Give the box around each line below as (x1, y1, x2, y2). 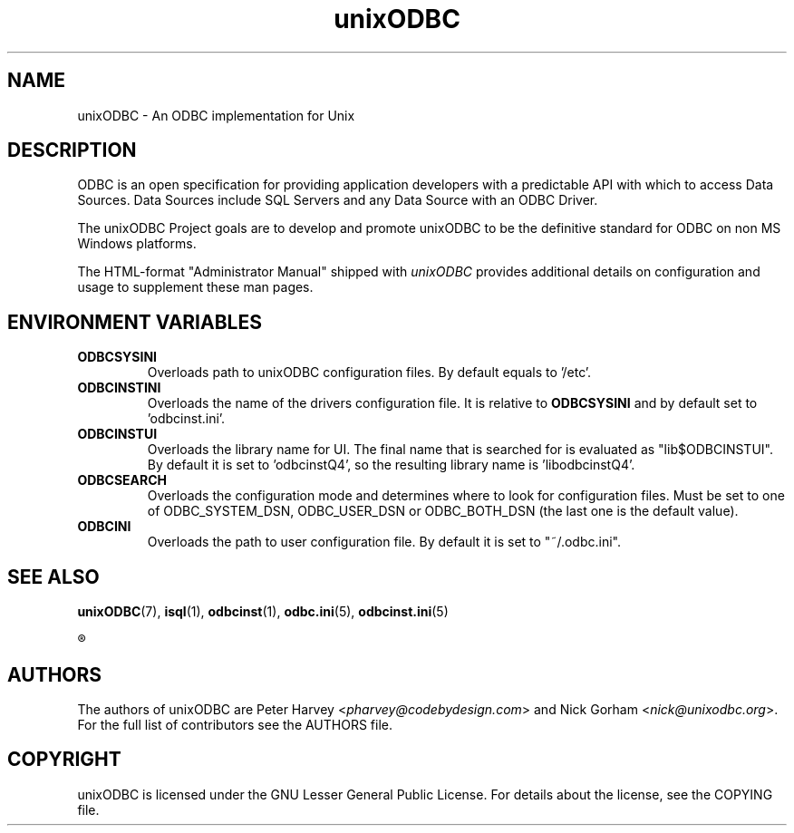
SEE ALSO (7, 565, 100, 588)
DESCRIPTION (7, 139, 137, 162)
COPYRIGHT (7, 748, 121, 771)
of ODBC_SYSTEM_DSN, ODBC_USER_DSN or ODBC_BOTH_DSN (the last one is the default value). (147, 503, 739, 519)
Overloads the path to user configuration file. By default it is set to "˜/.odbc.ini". (147, 534, 622, 550)
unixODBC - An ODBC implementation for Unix (77, 107, 355, 123)
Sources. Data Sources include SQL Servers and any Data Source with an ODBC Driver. (77, 192, 598, 208)
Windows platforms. (77, 236, 197, 252)
